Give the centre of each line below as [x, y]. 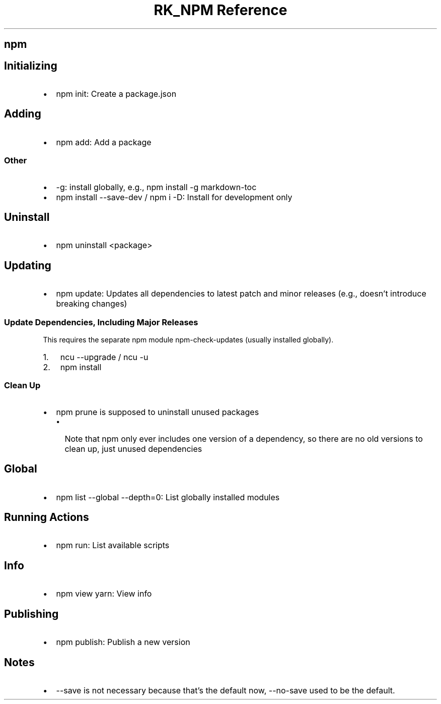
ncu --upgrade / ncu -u [104, 357]
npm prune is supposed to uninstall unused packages [158, 412]
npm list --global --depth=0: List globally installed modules [168, 497]
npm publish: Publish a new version [123, 642]
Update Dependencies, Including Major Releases [101, 322]
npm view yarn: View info [104, 594]
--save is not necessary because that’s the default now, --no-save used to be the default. [226, 691]
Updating [28, 265]
